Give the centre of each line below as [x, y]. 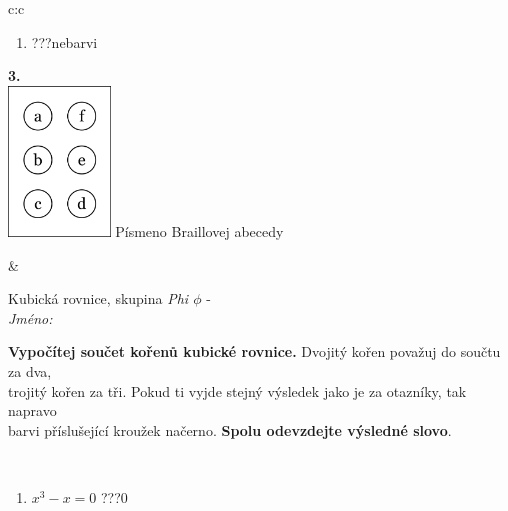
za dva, [30, 370]
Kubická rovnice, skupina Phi [98, 298]
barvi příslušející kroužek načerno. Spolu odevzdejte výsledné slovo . [230, 429]
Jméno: [30, 317]
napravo [32, 410]
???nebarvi [64, 41]
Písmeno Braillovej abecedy [199, 230]
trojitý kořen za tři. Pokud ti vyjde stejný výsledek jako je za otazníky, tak [237, 390]
